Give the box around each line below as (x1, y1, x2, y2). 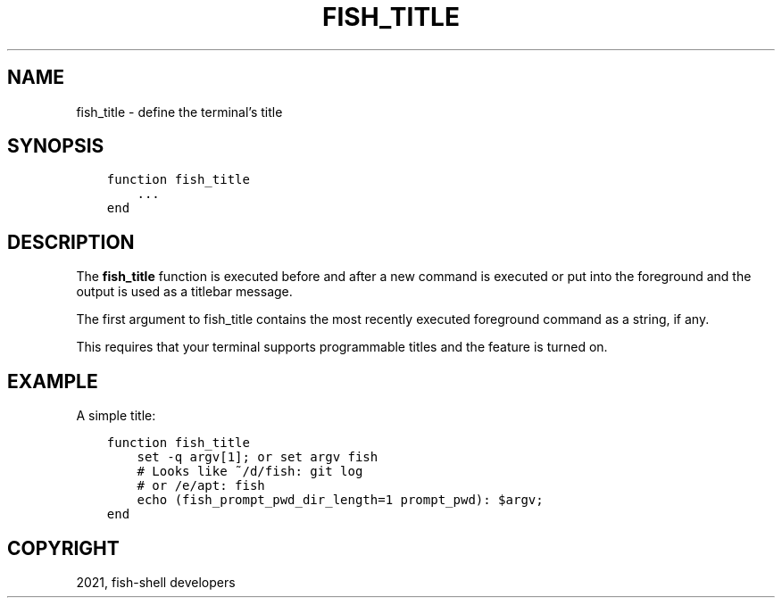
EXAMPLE (7, 369, 98, 393)
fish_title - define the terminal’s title (76, 104, 283, 120)
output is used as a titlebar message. (76, 284, 293, 300)
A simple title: (76, 408, 156, 424)
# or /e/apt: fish (137, 478, 265, 493)
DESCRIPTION (7, 230, 135, 253)
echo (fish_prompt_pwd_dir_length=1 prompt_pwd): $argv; (137, 493, 544, 508)
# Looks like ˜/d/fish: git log (137, 464, 363, 479)
